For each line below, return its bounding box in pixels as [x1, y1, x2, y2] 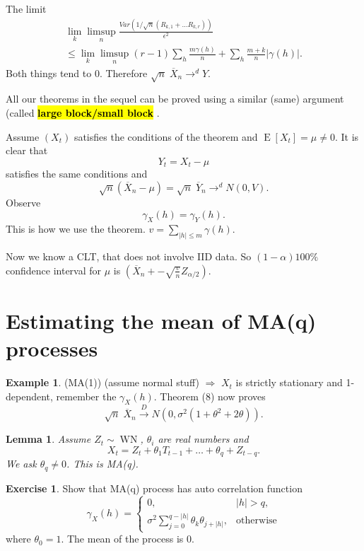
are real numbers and [158, 431, 249, 446]
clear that [6, 143, 48, 158]
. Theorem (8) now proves [153, 388, 266, 403]
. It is [334, 129, 359, 144]
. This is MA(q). [66, 456, 139, 471]
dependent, [6, 388, 53, 403]
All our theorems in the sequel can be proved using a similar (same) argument [6, 91, 344, 106]
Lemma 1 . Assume [6, 431, 91, 446]
